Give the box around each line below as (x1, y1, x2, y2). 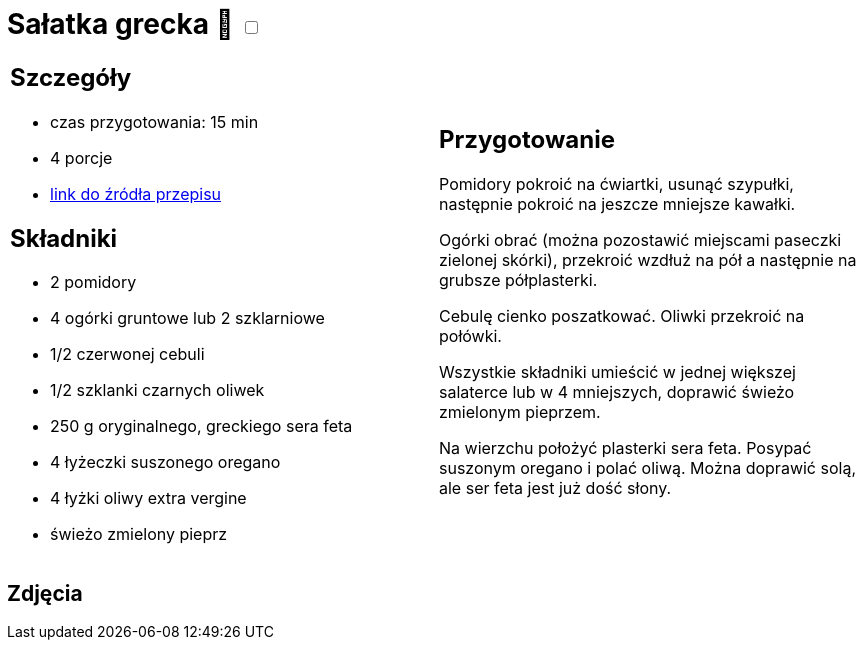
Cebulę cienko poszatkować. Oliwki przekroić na (439, 306, 805, 327)
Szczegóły (10, 62, 132, 92)
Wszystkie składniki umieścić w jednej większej (439, 362, 796, 383)
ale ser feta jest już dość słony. (439, 478, 672, 499)
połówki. (439, 326, 502, 347)
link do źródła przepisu (50, 183, 222, 204)
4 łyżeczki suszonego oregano (50, 452, 281, 473)
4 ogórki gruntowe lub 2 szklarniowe (50, 308, 325, 329)
